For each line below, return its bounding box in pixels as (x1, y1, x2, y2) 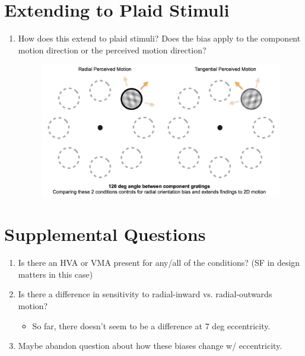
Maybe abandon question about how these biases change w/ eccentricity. (18, 339, 282, 352)
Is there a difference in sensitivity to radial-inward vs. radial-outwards (18, 288, 272, 300)
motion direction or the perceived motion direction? (18, 43, 206, 56)
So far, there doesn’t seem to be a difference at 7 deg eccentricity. (32, 319, 271, 332)
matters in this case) (18, 268, 93, 280)
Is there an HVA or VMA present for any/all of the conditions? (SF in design (18, 256, 300, 269)
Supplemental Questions (4, 222, 206, 246)
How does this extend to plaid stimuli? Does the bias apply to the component (18, 32, 301, 44)
